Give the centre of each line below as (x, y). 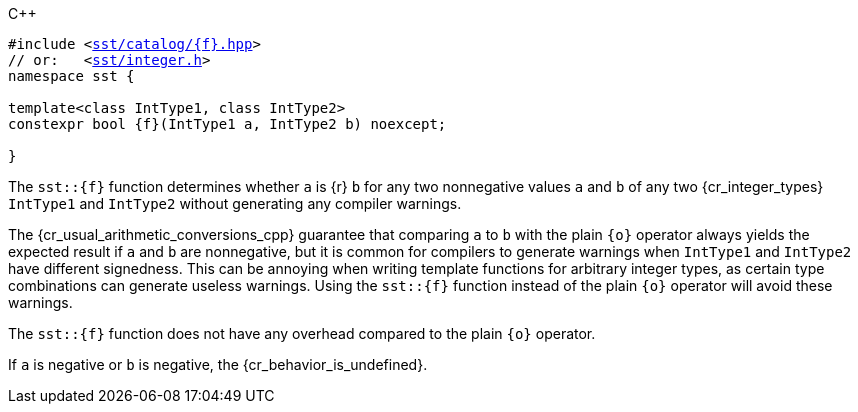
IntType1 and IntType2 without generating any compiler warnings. (235, 203)
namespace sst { (71, 76)
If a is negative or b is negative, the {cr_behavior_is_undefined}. (218, 364)
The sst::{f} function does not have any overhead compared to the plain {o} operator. (302, 333)
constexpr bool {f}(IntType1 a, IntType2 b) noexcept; (227, 124)
